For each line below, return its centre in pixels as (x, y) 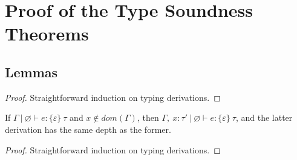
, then (148, 117)
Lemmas (31, 72)
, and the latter (264, 117)
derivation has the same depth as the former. (88, 129)
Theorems (47, 34)
